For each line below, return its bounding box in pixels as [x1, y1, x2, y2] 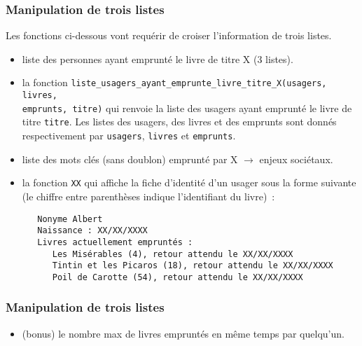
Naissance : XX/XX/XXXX [37, 226, 148, 236]
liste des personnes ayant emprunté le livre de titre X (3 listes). [22, 51, 293, 66]
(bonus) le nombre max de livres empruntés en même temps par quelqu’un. [22, 326, 344, 340]
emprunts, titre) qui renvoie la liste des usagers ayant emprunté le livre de [22, 100, 352, 115]
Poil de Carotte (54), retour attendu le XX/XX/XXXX [52, 272, 303, 282]
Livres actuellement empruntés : [37, 237, 193, 247]
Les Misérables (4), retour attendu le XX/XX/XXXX [52, 249, 293, 259]
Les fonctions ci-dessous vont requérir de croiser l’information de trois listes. [6, 28, 332, 43]
